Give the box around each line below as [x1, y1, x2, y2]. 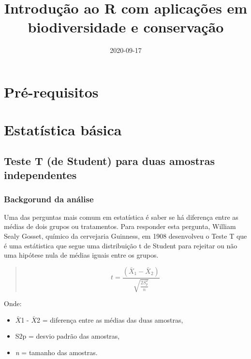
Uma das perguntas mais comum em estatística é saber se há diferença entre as [4, 212, 238, 222]
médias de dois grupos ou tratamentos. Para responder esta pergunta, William [4, 221, 236, 231]
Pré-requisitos [4, 82, 99, 101]
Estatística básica [4, 120, 122, 140]
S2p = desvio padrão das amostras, [15, 331, 120, 341]
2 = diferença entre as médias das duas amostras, [36, 314, 183, 325]
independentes [4, 167, 77, 182]
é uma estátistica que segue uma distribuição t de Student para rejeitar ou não [4, 240, 237, 250]
